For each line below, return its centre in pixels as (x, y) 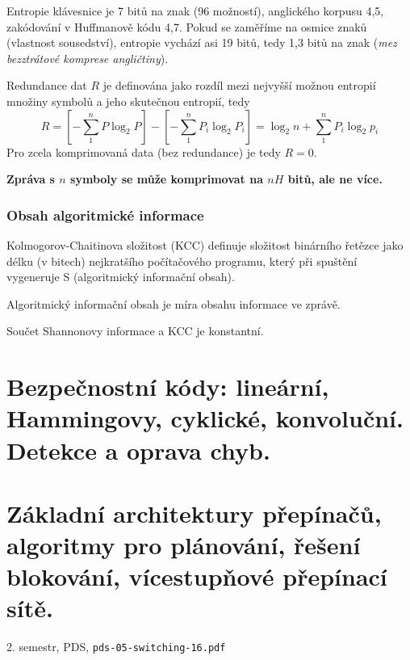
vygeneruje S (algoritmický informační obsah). (121, 277)
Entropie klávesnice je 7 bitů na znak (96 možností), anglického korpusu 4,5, (195, 11)
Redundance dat (47, 85)
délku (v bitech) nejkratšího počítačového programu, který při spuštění (182, 261)
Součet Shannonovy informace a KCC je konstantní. (135, 331)
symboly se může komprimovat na (167, 179)
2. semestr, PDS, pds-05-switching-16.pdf (116, 647)
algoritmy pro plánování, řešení (184, 545)
